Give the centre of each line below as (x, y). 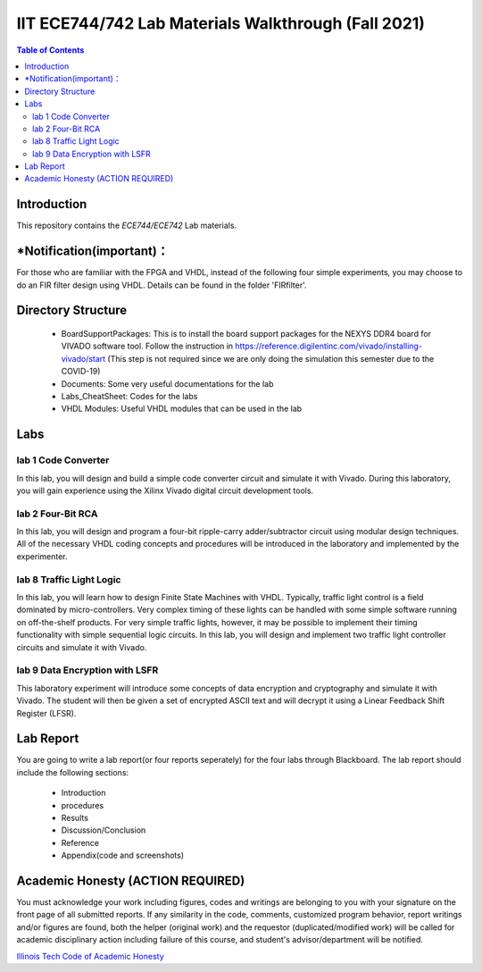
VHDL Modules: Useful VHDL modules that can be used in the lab (182, 409)
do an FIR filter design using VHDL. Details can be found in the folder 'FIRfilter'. (162, 285)
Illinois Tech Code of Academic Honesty (90, 956)
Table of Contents (50, 50)
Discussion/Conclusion (104, 830)
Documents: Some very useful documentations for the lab (167, 383)
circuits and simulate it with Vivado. (82, 647)
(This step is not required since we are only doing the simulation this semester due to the (271, 358)
